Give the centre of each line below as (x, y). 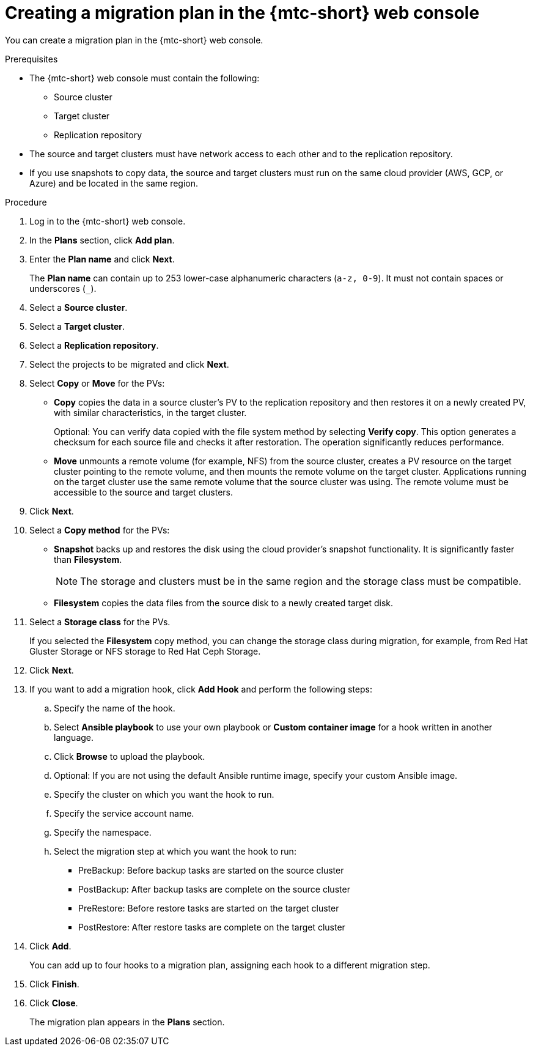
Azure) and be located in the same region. (114, 183)
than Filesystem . (88, 559)
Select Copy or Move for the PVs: (97, 383)
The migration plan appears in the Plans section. (127, 1022)
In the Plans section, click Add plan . (102, 240)
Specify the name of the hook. (115, 708)
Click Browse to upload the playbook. (130, 756)
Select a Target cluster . (77, 326)
